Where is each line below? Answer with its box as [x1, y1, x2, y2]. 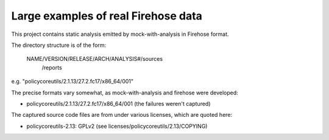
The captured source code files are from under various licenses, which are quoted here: [11, 111, 233, 119]
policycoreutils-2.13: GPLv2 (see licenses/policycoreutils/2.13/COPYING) [26, 122, 208, 130]
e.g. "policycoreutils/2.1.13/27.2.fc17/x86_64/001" [11, 78, 134, 85]
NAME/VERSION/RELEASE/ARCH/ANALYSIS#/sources [26, 55, 163, 63]
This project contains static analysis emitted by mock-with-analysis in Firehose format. [11, 30, 229, 38]
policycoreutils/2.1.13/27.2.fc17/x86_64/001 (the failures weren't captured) [26, 100, 211, 107]
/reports [41, 64, 62, 71]
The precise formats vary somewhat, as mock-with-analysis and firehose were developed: [11, 89, 239, 96]
